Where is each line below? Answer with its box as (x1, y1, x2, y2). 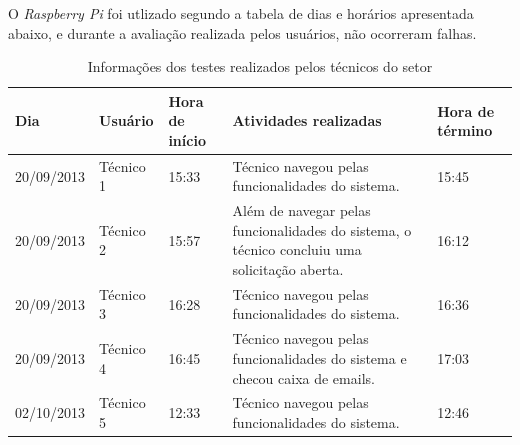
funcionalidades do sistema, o (232, 219, 412, 240)
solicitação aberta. (232, 259, 344, 280)
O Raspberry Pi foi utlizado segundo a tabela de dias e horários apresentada (8, 3, 474, 23)
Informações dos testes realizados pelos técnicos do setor (87, 56, 433, 77)
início (168, 129, 206, 150)
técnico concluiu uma (232, 239, 362, 260)
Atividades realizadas (232, 110, 382, 131)
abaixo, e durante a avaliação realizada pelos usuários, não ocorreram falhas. (8, 22, 477, 43)
